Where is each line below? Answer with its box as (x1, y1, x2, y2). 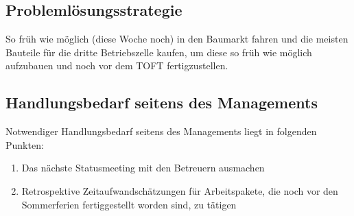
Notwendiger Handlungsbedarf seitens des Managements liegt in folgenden (5, 124, 317, 139)
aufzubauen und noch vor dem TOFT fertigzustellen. (5, 58, 228, 73)
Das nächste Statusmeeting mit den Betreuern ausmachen (21, 160, 265, 175)
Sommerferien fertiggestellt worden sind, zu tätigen (21, 197, 237, 211)
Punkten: (5, 137, 44, 152)
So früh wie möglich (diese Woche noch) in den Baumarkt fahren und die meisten (5, 32, 349, 46)
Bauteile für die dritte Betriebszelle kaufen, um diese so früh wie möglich (5, 45, 312, 59)
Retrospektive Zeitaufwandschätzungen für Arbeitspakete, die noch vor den (21, 183, 338, 197)
